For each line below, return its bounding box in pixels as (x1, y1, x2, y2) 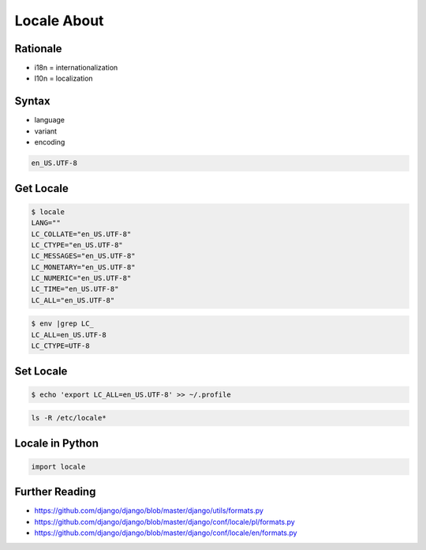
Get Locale (14, 182, 69, 195)
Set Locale (14, 364, 68, 378)
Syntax (14, 95, 50, 108)
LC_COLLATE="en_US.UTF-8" (31, 229, 132, 239)
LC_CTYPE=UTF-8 (31, 341, 90, 351)
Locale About (14, 12, 104, 29)
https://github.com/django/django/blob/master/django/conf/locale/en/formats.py (34, 528, 297, 537)
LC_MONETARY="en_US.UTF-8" (31, 262, 136, 272)
